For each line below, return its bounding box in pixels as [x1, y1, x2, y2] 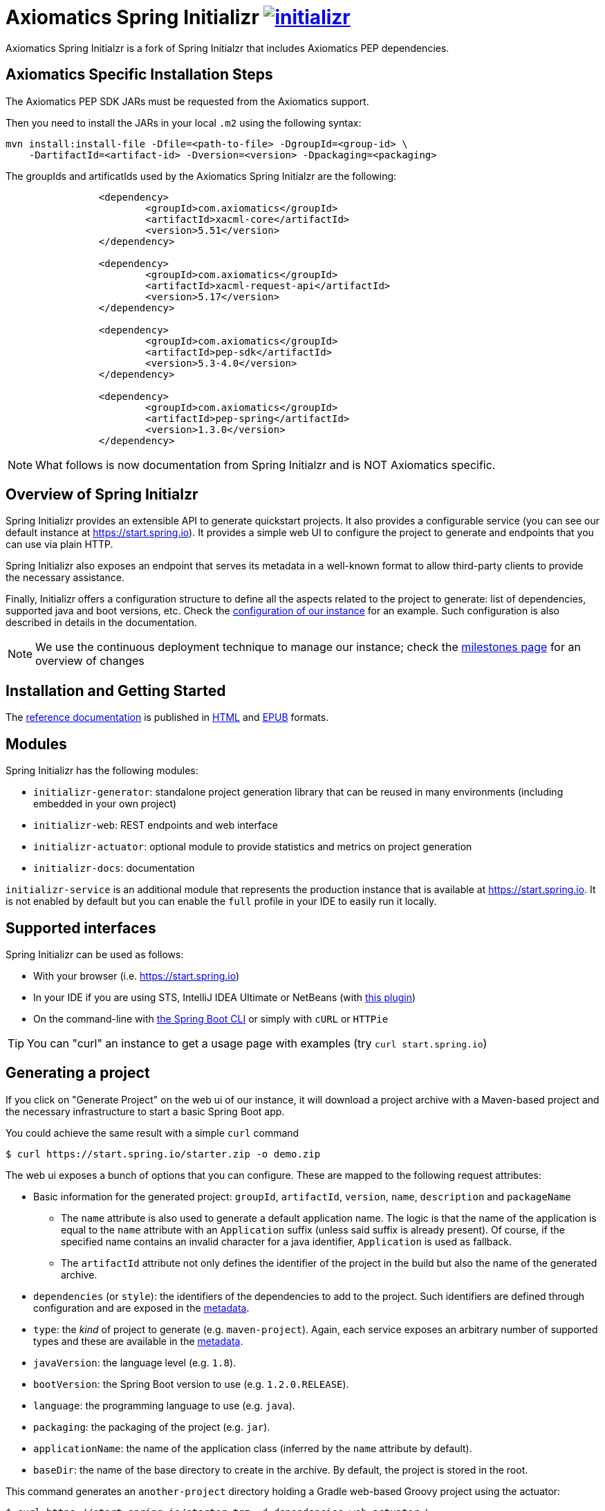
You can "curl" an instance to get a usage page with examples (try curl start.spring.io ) [27, 1036, 487, 1050]
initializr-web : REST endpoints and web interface [33, 819, 278, 832]
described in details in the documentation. [6, 616, 197, 629]
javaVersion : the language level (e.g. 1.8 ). [33, 1356, 236, 1368]
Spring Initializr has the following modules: [6, 764, 198, 777]
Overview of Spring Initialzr [6, 486, 198, 504]
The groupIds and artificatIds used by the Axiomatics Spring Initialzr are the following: [6, 170, 397, 182]
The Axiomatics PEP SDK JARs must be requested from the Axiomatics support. [6, 95, 369, 107]
